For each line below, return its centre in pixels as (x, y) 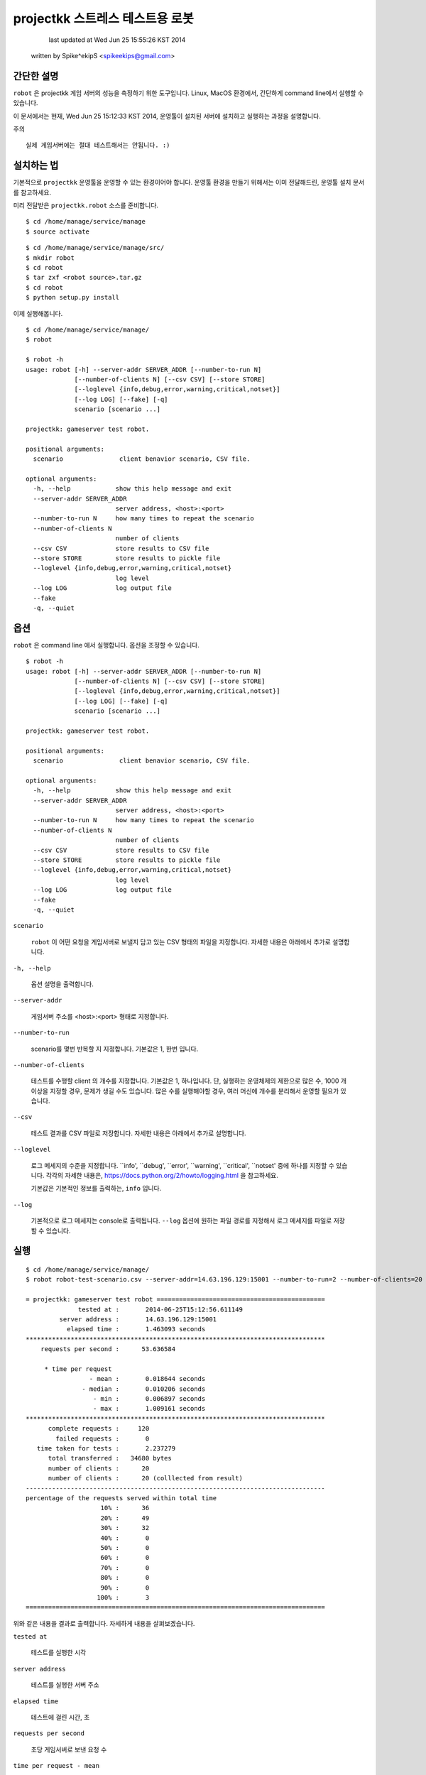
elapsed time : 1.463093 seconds (136, 1329)
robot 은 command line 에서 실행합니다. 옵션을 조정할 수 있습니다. (106, 645)
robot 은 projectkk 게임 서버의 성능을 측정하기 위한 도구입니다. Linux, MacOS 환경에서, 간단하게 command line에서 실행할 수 (189, 93)
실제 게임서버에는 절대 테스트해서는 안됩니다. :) (98, 145)
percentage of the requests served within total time (121, 1498)
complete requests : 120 (99, 1429)
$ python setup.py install (73, 297)
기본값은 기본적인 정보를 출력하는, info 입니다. (96, 1189)
